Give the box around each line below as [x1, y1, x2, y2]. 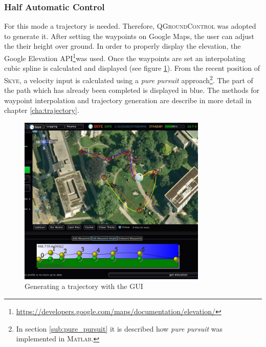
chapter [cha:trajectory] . [4, 105, 79, 115]
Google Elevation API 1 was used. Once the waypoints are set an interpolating [4, 51, 246, 63]
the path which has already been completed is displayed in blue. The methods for [4, 85, 259, 95]
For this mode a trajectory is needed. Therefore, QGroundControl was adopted [4, 21, 256, 31]
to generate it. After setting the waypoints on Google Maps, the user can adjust [4, 30, 255, 41]
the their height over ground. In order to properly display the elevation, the [4, 41, 241, 51]
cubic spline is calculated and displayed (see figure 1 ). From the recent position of [4, 63, 260, 73]
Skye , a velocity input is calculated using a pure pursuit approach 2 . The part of [4, 73, 253, 85]
